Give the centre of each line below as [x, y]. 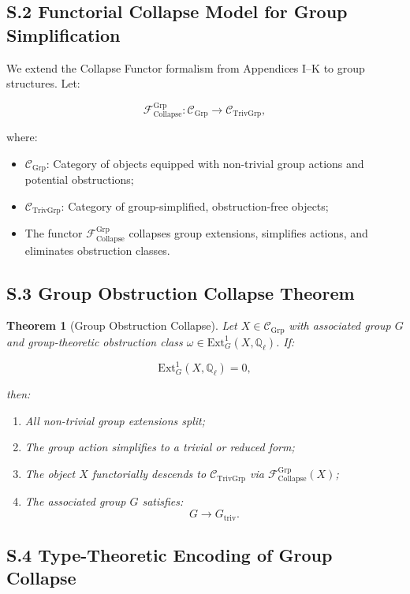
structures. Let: [43, 83]
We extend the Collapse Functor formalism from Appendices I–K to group [186, 67]
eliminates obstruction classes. [97, 250]
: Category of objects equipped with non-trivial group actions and [205, 163]
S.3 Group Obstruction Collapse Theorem [181, 292]
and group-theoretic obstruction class [95, 341]
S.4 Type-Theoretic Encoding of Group [170, 554]
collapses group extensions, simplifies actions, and [248, 233]
